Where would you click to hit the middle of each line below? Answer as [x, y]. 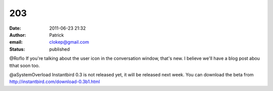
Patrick [57, 35]
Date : [15, 28]
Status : [17, 49]
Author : [18, 35]
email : [16, 42]
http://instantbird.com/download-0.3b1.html [55, 82]
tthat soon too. [25, 65]
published [60, 49]
